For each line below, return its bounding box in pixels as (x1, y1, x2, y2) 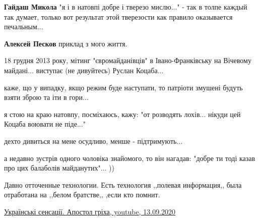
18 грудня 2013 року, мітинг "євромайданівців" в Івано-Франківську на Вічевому (4, 55, 251, 66)
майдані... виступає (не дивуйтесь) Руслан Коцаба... (4, 65, 164, 75)
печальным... (4, 21, 43, 32)
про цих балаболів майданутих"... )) (4, 162, 114, 173)
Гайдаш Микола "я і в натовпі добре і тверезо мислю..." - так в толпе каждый (4, 2, 247, 12)
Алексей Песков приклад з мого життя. (4, 38, 127, 48)
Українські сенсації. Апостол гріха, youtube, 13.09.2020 (4, 206, 176, 216)
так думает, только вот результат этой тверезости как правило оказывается (4, 11, 233, 22)
